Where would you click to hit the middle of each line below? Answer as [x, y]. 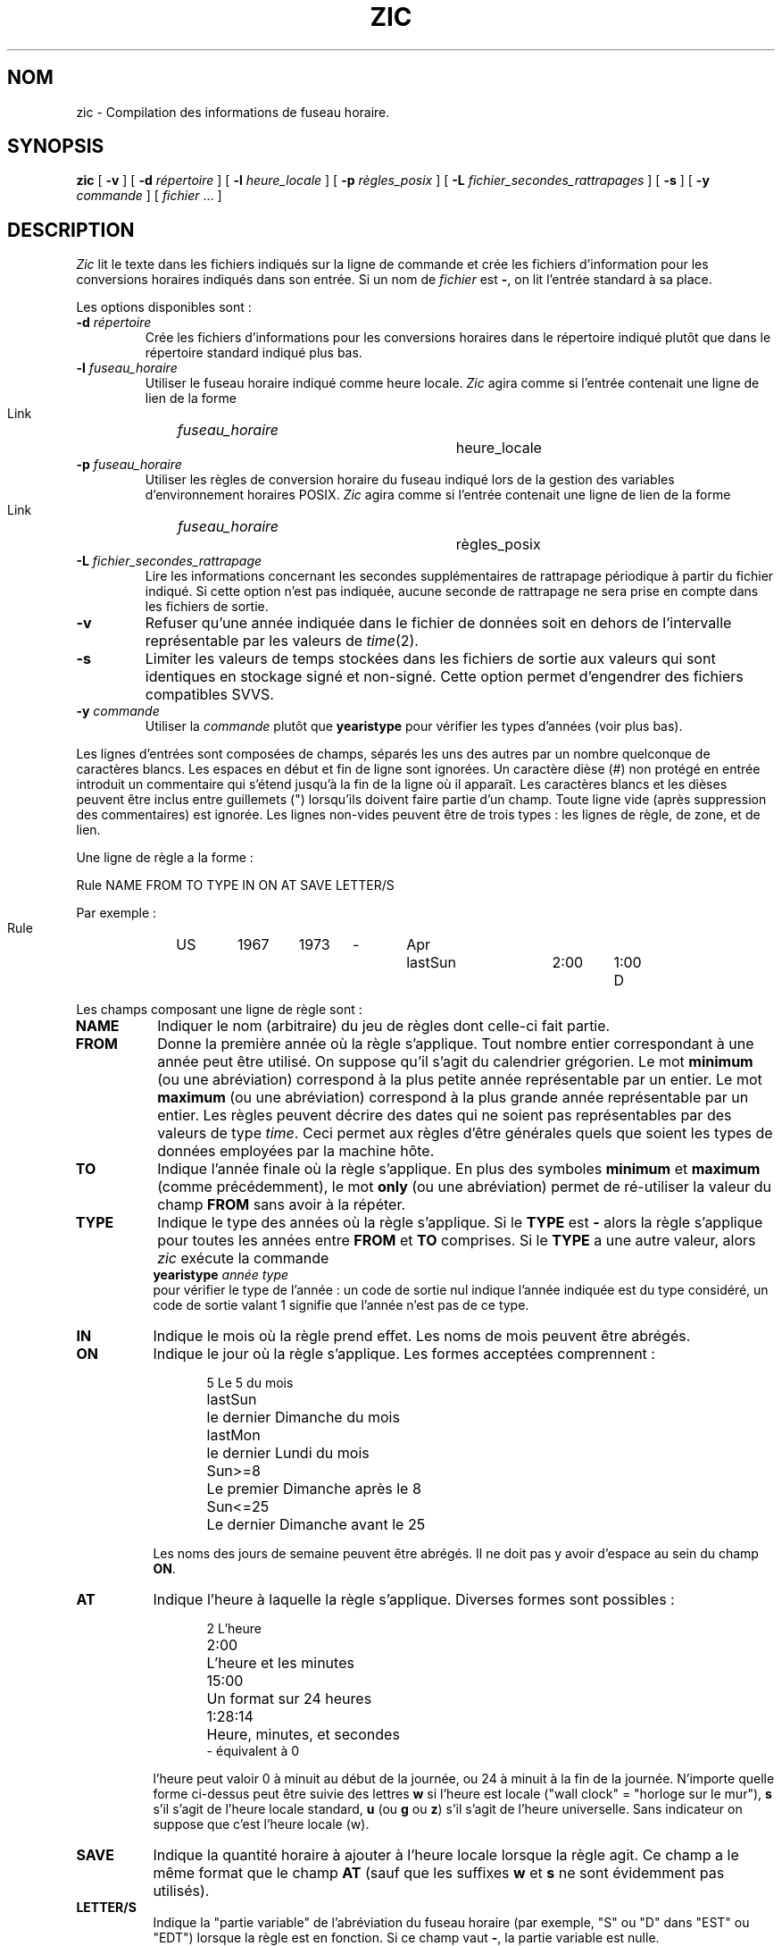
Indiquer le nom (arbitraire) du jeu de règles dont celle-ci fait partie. [384, 1026]
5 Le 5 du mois [250, 1383]
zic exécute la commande [243, 1258]
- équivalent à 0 [253, 1751]
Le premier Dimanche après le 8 [314, 1489]
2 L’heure [234, 1629]
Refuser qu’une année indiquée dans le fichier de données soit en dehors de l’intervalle [438, 623]
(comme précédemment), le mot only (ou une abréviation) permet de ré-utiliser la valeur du [465, 1187]
